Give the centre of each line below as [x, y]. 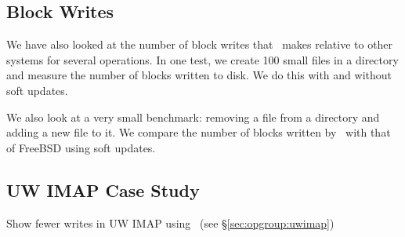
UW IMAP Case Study [103, 190]
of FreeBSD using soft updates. [81, 147]
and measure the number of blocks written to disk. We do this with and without [199, 75]
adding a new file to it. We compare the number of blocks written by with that [199, 132]
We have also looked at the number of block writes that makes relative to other [200, 44]
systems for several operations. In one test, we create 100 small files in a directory [202, 59]
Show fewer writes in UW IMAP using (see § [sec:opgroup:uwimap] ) [170, 222]
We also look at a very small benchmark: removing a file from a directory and [193, 117]
